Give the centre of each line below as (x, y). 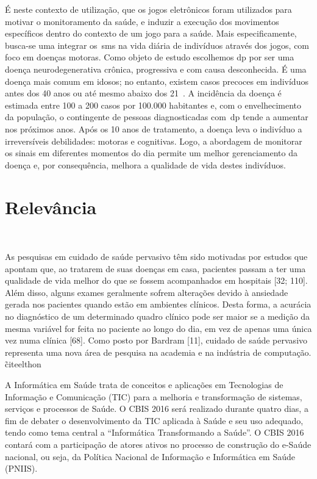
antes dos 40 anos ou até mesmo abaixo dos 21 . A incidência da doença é (143, 93)
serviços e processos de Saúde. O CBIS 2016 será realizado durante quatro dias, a (157, 409)
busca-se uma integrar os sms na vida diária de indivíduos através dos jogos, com (157, 45)
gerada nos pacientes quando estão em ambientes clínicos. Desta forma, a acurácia (158, 304)
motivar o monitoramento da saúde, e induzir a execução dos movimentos (142, 21)
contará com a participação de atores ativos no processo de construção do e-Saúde (158, 444)
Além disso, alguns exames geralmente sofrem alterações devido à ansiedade (147, 292)
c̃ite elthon (23, 364)
